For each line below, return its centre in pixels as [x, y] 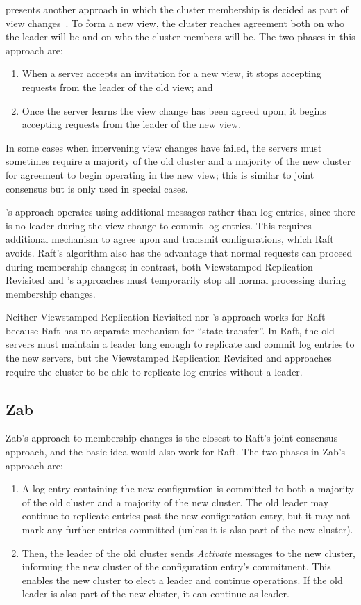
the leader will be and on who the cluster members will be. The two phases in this [180, 37]
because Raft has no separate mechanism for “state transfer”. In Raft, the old [170, 330]
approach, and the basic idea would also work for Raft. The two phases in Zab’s [176, 452]
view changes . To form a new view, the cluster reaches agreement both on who [175, 23]
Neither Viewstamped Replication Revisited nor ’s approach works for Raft [166, 317]
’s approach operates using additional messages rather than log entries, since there [180, 212]
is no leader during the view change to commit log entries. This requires [159, 225]
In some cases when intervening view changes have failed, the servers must [164, 147]
